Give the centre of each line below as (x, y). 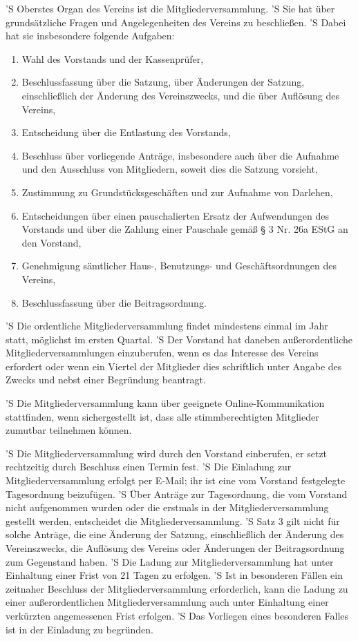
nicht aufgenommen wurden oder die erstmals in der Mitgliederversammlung (167, 507)
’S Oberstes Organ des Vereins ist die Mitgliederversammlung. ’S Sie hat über (170, 8)
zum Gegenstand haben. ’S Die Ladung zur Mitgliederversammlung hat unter (170, 561)
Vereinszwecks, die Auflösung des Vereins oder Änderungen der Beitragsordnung (175, 548)
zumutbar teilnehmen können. (69, 430)
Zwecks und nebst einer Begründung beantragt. (106, 380)
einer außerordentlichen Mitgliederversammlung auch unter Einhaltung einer (167, 602)
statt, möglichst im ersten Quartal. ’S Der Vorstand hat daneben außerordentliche (179, 339)
